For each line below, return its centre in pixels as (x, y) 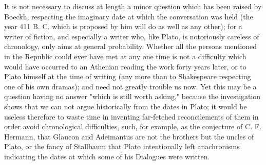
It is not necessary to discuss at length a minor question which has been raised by (133, 6)
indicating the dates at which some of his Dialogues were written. (107, 156)
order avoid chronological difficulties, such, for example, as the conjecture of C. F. (133, 126)
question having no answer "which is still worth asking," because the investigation (132, 96)
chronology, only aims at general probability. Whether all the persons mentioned (131, 46)
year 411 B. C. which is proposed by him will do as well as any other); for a (123, 26)
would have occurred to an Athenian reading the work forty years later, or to (125, 66)
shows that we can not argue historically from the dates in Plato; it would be (126, 106)
